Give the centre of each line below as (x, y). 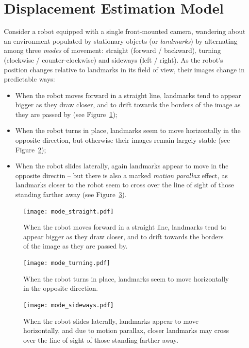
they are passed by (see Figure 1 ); (66, 114)
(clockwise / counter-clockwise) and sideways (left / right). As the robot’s (114, 59)
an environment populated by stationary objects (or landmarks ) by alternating (121, 41)
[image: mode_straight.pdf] (69, 211)
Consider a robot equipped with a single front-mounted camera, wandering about (125, 31)
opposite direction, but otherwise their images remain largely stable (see (123, 140)
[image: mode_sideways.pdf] (69, 305)
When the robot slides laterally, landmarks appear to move (111, 321)
